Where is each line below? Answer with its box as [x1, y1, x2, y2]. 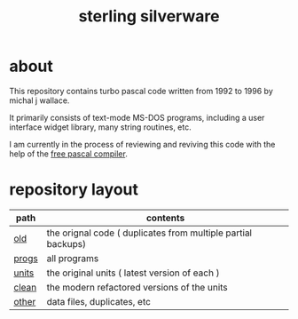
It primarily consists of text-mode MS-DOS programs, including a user [9, 112, 265, 123]
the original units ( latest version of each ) [46, 267, 220, 279]
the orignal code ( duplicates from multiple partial [46, 227, 253, 239]
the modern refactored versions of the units [46, 281, 228, 293]
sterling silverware [78, 6, 220, 27]
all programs [46, 251, 99, 264]
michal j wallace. [9, 95, 70, 106]
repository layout [9, 179, 139, 200]
